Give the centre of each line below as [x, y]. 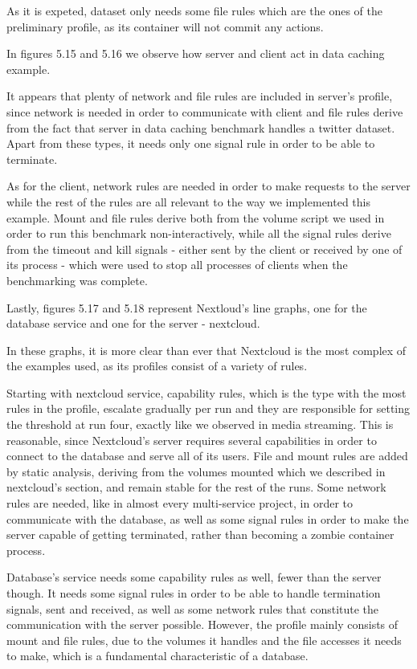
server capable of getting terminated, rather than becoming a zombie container [200, 534]
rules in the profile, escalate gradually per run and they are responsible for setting [208, 408]
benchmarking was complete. [77, 280]
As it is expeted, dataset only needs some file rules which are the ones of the [194, 10]
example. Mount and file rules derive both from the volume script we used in [196, 217]
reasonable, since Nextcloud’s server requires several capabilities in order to [192, 440]
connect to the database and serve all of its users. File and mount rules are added [207, 456]
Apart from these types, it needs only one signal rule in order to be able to [191, 143]
